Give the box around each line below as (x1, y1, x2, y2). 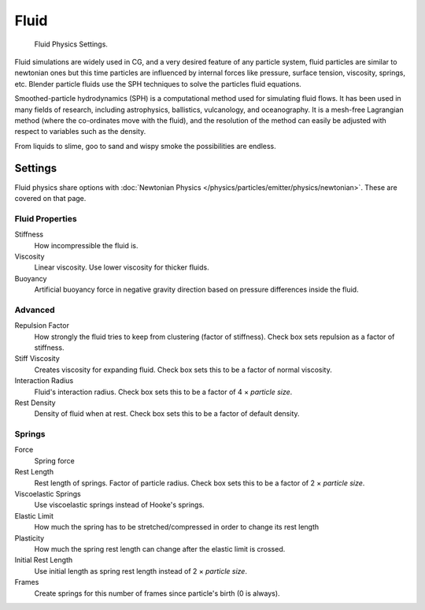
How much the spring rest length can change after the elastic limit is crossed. (34, 544, 286, 553)
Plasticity (14, 533, 45, 543)
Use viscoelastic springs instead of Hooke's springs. (34, 500, 205, 510)
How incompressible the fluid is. (34, 240, 139, 250)
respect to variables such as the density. (14, 127, 146, 136)
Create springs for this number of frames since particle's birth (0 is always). (34, 588, 280, 598)
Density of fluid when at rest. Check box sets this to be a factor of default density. (34, 409, 300, 418)
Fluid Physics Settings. (34, 39, 108, 49)
